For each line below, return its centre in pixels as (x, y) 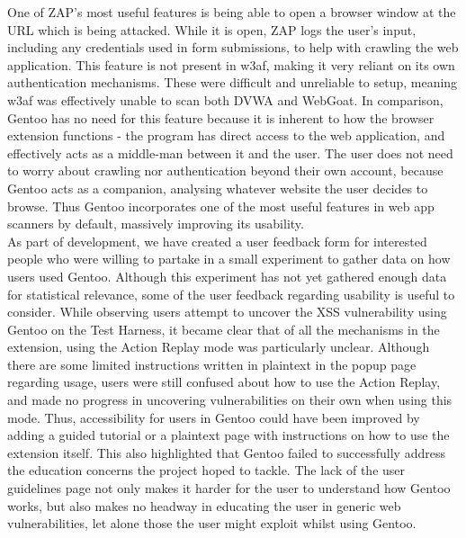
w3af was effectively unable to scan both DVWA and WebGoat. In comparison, (225, 99)
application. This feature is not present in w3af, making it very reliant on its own (231, 64)
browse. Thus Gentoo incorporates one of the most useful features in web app (221, 206)
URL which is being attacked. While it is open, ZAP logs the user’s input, (212, 29)
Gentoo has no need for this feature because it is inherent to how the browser (221, 117)
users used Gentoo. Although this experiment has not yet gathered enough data (227, 276)
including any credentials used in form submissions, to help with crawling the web (233, 47)
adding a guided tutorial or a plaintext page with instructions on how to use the (229, 435)
